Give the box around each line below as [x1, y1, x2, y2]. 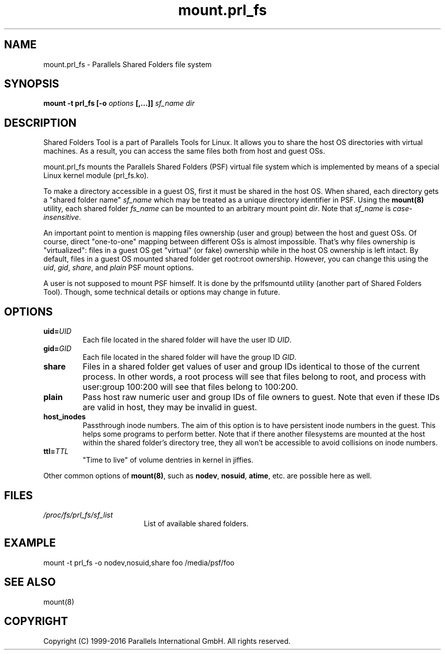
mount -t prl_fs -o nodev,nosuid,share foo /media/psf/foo [43, 558, 235, 567]
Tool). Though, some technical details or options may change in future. [43, 288, 280, 297]
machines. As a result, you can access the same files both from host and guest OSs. [43, 147, 325, 156]
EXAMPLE [4, 536, 56, 550]
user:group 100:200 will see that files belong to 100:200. [82, 382, 298, 392]
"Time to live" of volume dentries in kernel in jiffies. [82, 456, 253, 465]
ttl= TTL [43, 447, 69, 456]
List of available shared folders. [144, 519, 249, 528]
